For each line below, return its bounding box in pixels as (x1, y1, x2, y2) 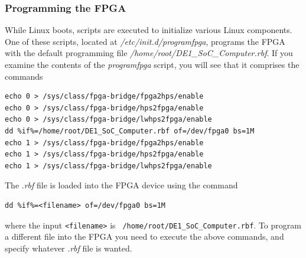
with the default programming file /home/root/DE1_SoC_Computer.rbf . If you (5, 47, 293, 59)
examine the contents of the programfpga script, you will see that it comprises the (5, 58, 300, 70)
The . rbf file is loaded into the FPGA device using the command (5, 179, 238, 191)
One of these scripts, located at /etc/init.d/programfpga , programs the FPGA (5, 35, 285, 47)
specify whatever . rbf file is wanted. (5, 241, 132, 254)
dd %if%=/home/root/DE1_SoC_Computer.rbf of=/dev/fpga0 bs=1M (5, 126, 255, 135)
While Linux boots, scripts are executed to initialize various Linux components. (5, 24, 292, 36)
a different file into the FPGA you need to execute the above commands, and (5, 230, 284, 243)
